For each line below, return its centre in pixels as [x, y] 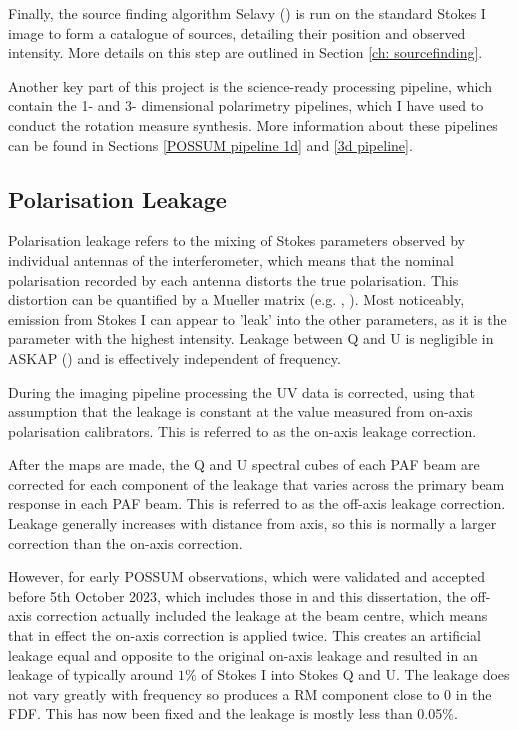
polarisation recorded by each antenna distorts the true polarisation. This [233, 279]
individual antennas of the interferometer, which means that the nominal [231, 259]
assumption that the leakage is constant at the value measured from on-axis [240, 411]
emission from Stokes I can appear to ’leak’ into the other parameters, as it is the [257, 318]
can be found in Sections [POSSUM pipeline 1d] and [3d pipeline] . [210, 144]
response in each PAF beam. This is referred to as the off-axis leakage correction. [257, 503]
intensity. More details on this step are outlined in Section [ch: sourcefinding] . [245, 52]
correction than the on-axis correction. [125, 542]
